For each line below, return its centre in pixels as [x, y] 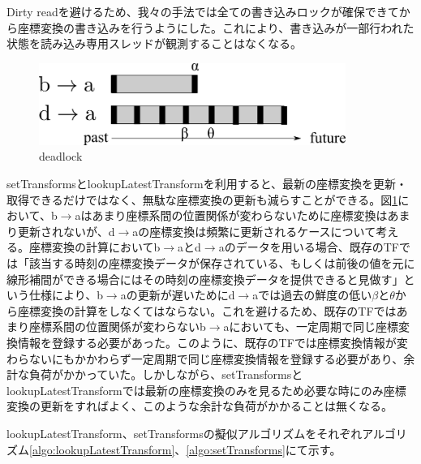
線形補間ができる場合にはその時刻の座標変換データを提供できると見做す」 [205, 279]
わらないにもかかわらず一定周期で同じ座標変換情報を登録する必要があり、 [205, 358]
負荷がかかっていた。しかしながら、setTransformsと [166, 374]
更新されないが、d [66, 231]
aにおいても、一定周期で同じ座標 [311, 327]
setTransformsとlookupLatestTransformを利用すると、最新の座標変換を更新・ [207, 183]
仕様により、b [66, 295]
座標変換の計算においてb [95, 247]
